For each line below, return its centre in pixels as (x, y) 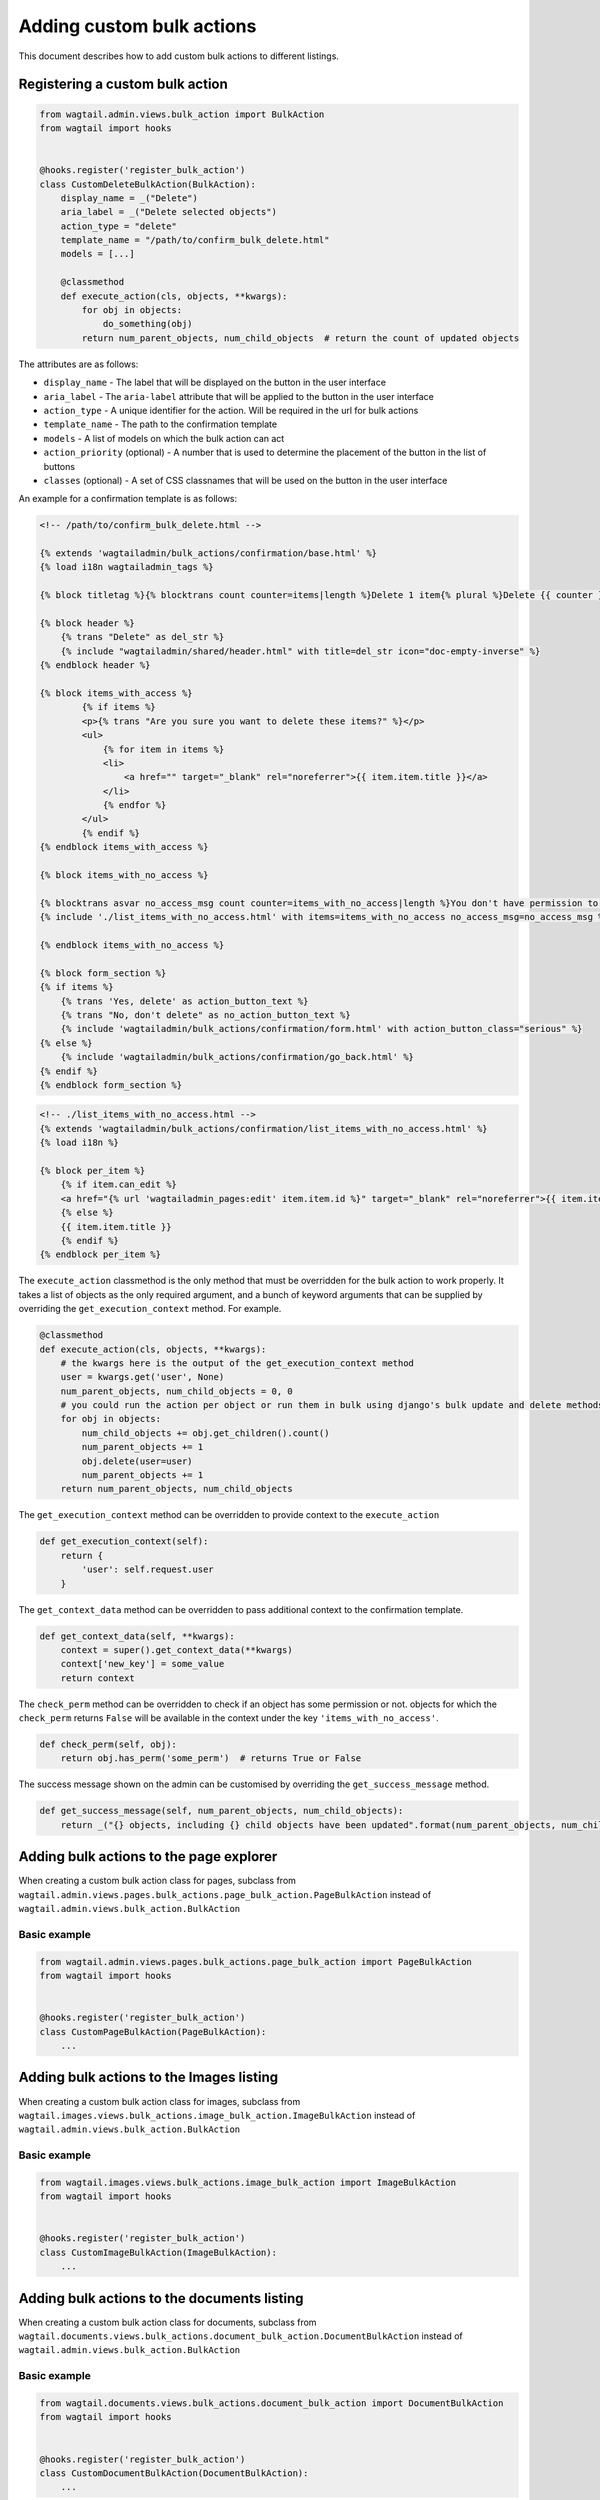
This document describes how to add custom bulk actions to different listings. (179, 56)
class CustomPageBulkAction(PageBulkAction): (153, 2031)
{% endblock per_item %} (100, 1254)
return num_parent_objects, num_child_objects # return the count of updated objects (300, 338)
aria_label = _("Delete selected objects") (168, 212)
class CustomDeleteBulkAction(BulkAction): (148, 184)
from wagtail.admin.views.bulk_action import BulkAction (182, 114)
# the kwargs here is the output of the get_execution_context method (237, 1363)
